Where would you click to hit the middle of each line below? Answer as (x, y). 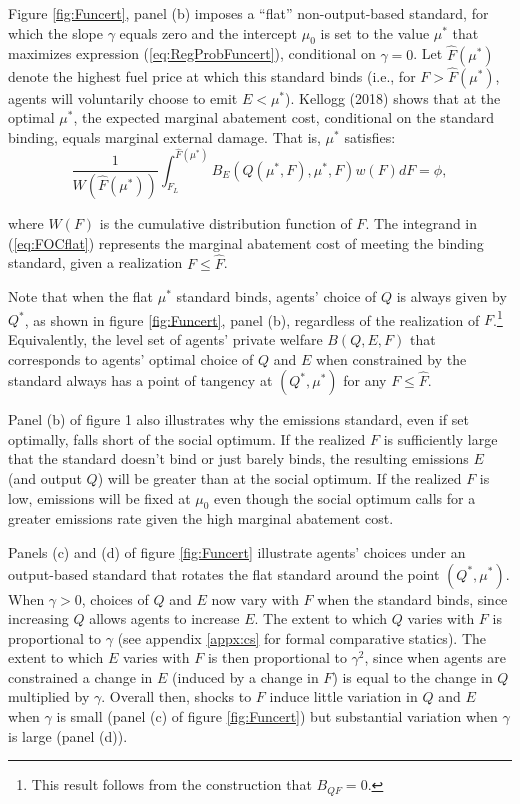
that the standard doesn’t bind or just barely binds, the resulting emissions (238, 458)
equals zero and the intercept (208, 32)
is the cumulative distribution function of (225, 223)
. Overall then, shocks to (176, 696)
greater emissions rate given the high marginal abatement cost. (201, 518)
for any (365, 380)
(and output (45, 477)
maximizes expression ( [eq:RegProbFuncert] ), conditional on (192, 53)
